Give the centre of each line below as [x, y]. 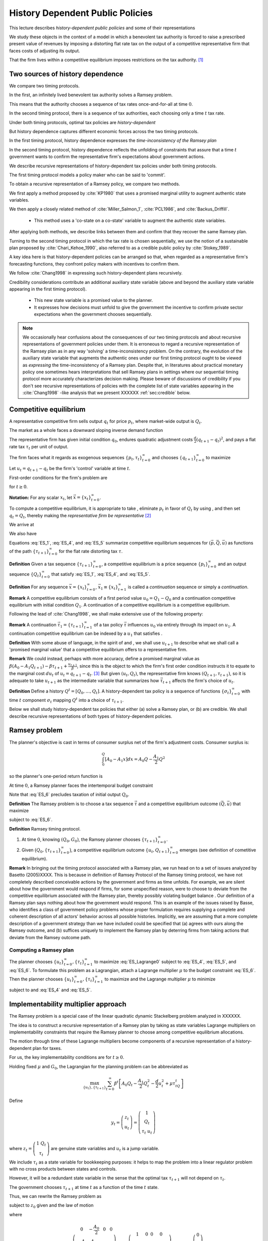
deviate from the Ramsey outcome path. [50, 937]
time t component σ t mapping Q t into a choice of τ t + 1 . [67, 700]
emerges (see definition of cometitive [218, 850]
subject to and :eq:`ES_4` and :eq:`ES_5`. [50, 990]
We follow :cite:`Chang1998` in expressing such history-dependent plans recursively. [96, 273]
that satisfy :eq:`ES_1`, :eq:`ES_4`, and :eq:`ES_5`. [101, 574]
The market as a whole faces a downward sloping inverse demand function [86, 430]
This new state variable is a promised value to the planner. [94, 300]
